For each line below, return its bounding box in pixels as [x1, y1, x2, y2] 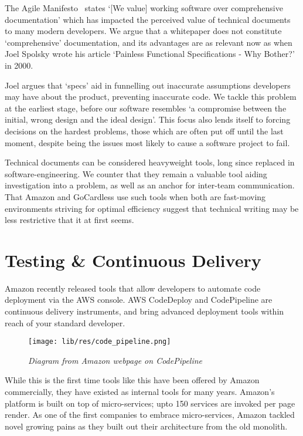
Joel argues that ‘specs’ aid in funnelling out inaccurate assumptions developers [5, 79, 291, 91]
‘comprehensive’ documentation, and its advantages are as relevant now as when [5, 36, 292, 48]
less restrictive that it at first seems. [5, 214, 134, 226]
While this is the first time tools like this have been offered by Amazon [5, 374, 260, 386]
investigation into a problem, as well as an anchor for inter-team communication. [5, 179, 295, 191]
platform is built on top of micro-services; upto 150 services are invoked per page [5, 397, 295, 409]
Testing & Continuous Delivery [5, 248, 261, 272]
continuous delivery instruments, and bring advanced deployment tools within [5, 305, 284, 317]
